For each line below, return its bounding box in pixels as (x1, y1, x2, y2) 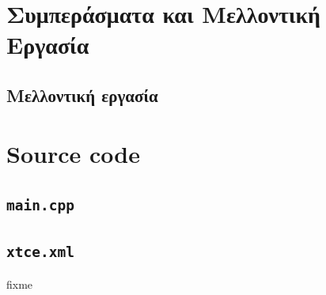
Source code (6, 137, 140, 169)
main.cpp (6, 197, 74, 214)
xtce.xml (6, 244, 74, 261)
